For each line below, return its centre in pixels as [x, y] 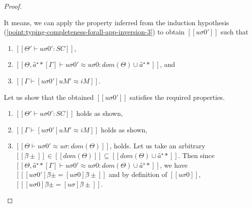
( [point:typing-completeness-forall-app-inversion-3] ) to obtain [94, 32]
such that [235, 32]
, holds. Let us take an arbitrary [157, 146]
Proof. [13, 6]
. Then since [196, 155]
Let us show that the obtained [49, 97]
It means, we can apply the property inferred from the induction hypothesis [117, 22]
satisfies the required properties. [177, 97]
